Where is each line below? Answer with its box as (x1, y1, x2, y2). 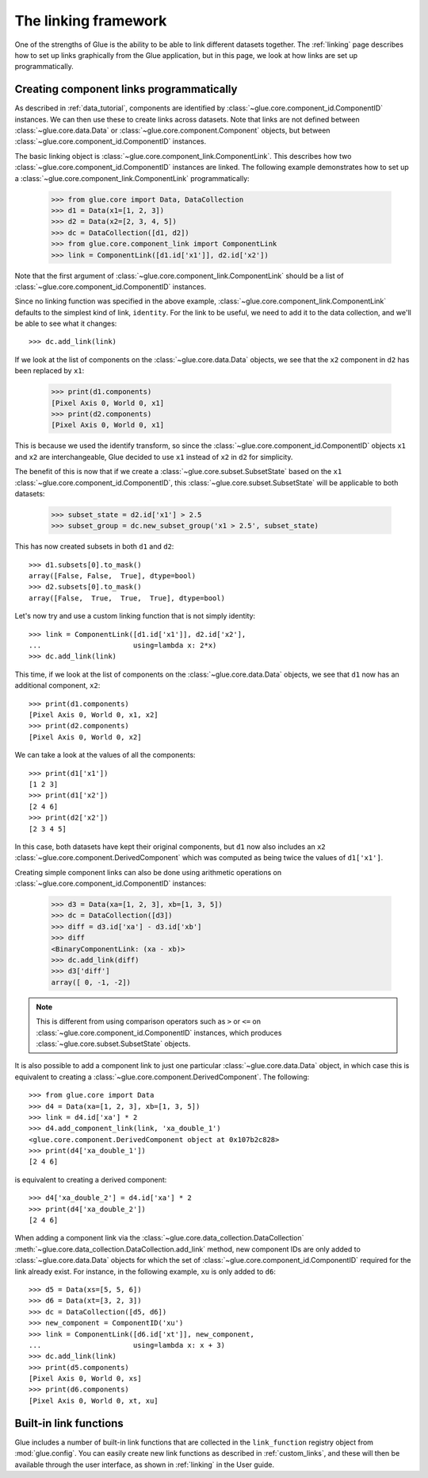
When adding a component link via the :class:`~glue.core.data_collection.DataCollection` (14, 1233, 304, 1243)
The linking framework (14, 12, 167, 29)
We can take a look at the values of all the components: (14, 751, 196, 760)
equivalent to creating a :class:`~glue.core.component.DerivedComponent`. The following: (14, 1072, 310, 1082)
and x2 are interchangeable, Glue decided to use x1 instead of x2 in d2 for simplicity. (14, 452, 293, 461)
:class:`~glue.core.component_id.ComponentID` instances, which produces (36, 1028, 282, 1037)
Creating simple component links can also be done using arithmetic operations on (14, 867, 281, 877)
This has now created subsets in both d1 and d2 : (14, 542, 174, 551)
